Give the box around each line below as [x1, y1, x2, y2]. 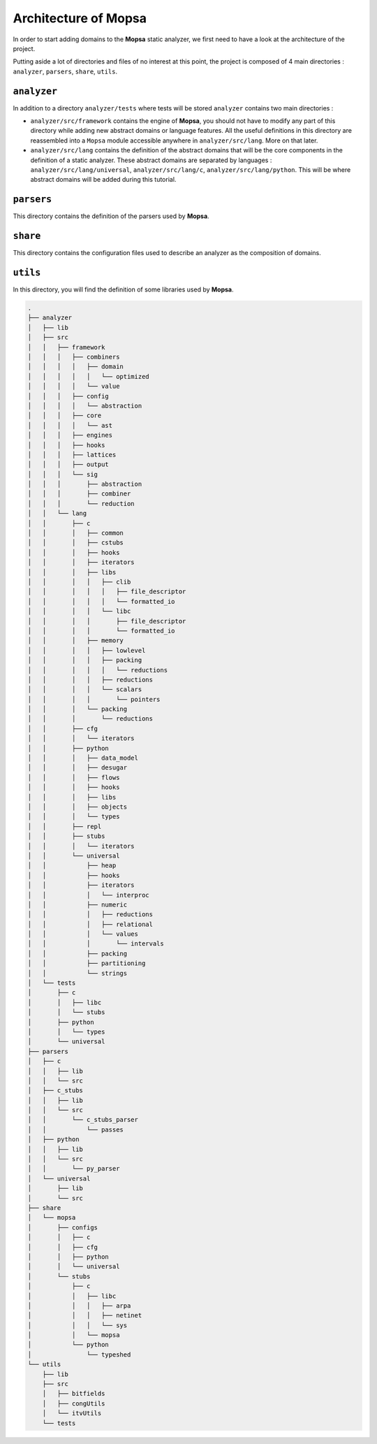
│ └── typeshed [27, 1350, 131, 1359]
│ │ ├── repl [27, 822, 102, 830]
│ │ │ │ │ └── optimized [27, 373, 149, 380]
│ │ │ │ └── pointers [27, 695, 161, 703]
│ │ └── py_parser [27, 1164, 120, 1173]
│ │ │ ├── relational [27, 920, 154, 928]
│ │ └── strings [27, 969, 128, 977]
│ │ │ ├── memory [27, 637, 124, 644]
